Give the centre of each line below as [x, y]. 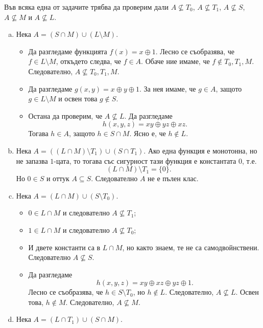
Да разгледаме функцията [68, 51]
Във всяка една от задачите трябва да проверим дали [86, 7]
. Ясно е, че [148, 133]
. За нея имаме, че [168, 88]
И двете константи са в [64, 247]
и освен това [78, 99]
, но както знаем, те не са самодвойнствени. [191, 247]
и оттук [58, 178]
